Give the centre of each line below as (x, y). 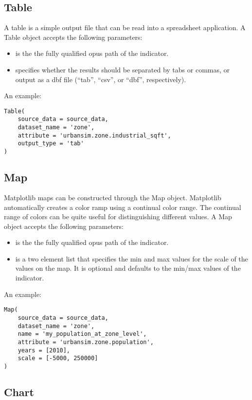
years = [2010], (44, 350)
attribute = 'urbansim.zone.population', (86, 342)
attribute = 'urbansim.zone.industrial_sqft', (94, 135)
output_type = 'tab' (51, 144)
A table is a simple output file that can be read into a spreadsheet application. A (125, 27)
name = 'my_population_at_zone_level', (82, 334)
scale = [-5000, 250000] (58, 358)
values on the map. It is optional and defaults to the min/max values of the (128, 268)
